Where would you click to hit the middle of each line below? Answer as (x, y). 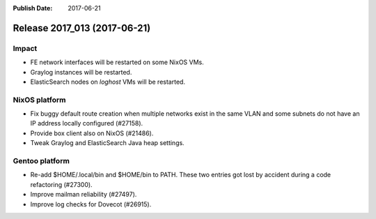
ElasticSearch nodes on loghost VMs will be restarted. (108, 82)
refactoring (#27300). (62, 184)
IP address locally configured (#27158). (87, 123)
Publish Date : (33, 8)
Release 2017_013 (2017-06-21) (82, 28)
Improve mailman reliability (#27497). (84, 195)
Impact (25, 48)
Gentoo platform (41, 161)
